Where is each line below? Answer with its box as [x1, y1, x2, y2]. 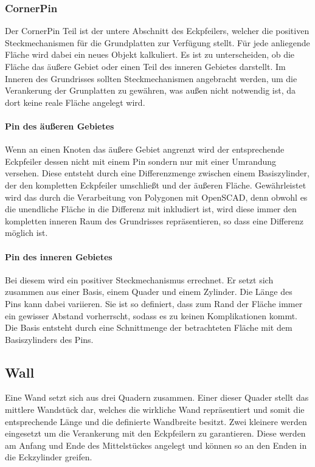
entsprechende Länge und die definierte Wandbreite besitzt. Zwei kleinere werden [5, 415, 307, 427]
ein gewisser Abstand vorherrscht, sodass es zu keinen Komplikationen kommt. [5, 309, 298, 322]
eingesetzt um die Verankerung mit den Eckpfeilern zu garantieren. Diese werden [5, 427, 306, 440]
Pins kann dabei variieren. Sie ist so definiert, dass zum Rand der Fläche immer [5, 297, 303, 310]
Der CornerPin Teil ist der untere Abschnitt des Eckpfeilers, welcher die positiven [5, 24, 310, 37]
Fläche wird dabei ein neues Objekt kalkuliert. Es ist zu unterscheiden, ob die [5, 48, 295, 61]
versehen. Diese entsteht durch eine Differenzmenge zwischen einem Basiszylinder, [5, 167, 310, 179]
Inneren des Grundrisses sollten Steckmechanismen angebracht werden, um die [5, 72, 297, 85]
